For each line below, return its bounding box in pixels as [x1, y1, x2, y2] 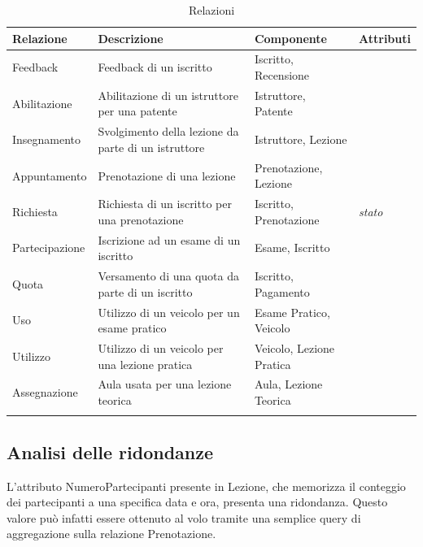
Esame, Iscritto [254, 239, 330, 256]
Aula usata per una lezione [98, 376, 232, 393]
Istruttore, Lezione [254, 131, 347, 148]
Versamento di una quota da [98, 267, 239, 284]
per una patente [98, 102, 177, 119]
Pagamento [254, 283, 310, 300]
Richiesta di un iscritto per [98, 195, 232, 212]
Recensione [254, 67, 310, 84]
